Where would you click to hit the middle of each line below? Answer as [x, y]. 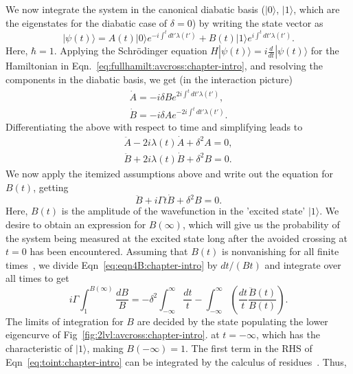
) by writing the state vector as [258, 22]
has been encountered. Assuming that [109, 251]
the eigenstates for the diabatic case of [87, 22]
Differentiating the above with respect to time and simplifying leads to [154, 126]
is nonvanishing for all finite [280, 251]
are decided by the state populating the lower [232, 321]
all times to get [37, 278]
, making [105, 348]
